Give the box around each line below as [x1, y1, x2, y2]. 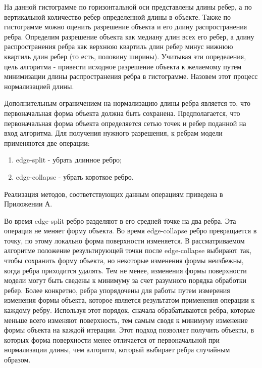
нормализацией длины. [4, 80, 74, 91]
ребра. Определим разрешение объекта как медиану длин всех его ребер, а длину [4, 31, 254, 42]
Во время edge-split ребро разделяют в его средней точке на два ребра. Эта [4, 215, 236, 226]
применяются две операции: [4, 137, 90, 148]
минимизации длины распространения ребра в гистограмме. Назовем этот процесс [4, 71, 258, 81]
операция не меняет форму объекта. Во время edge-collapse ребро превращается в [4, 225, 257, 236]
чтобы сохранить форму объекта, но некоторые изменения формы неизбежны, [4, 255, 244, 266]
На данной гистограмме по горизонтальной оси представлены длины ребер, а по [4, 2, 252, 12]
